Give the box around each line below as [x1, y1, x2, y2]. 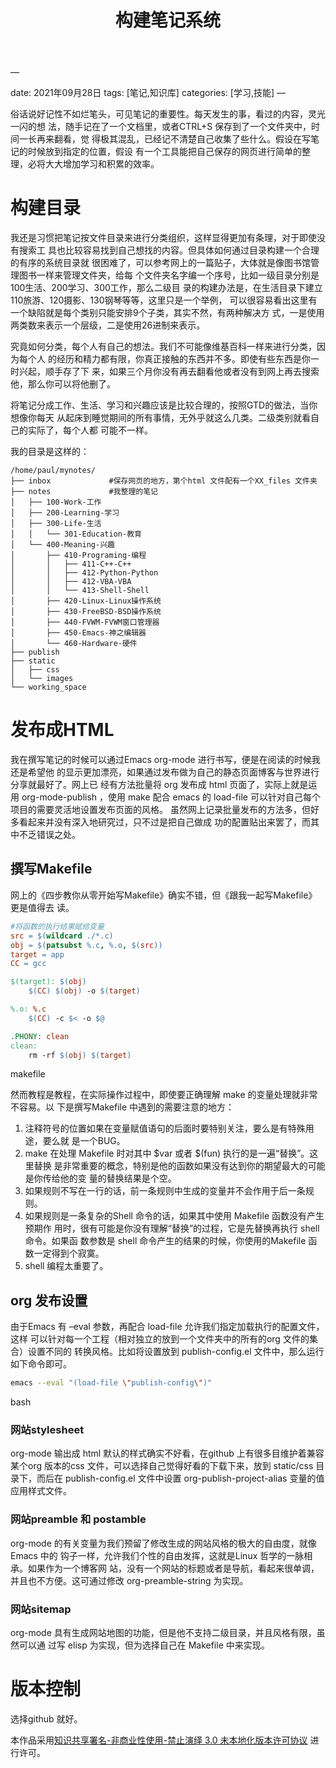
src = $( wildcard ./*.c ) [10, 931, 114, 941]
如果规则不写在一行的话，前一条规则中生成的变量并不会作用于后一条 [24, 1185, 306, 1197]
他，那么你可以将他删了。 [10, 378, 116, 390]
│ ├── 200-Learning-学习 [10, 508, 120, 518]
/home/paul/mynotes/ [10, 466, 97, 476]
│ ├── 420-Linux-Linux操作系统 [10, 596, 162, 606]
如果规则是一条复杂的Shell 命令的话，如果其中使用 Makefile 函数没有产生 [24, 1210, 325, 1222]
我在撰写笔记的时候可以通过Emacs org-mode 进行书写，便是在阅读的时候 [10, 754, 312, 766]
